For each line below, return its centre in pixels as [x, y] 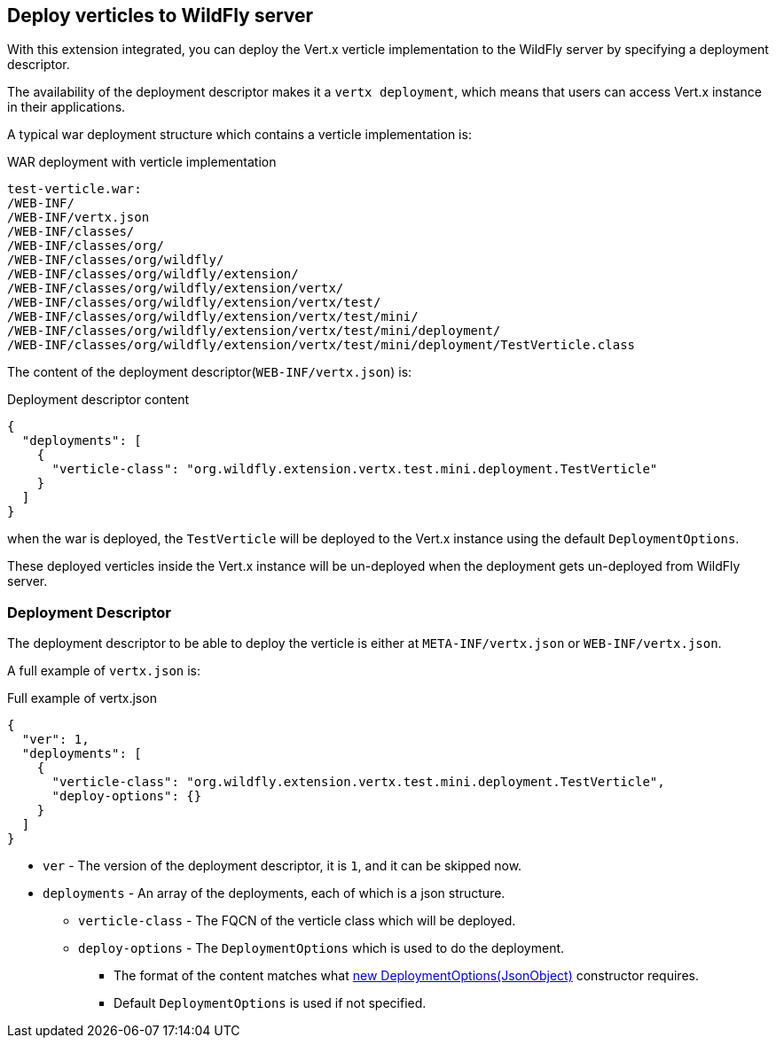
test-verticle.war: [74, 189]
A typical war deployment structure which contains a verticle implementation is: [239, 135]
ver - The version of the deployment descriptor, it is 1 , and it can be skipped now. [282, 866]
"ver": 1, [55, 740]
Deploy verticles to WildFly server [161, 16]
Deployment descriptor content [98, 400]
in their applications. [67, 107]
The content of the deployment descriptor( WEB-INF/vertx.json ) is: [210, 372]
